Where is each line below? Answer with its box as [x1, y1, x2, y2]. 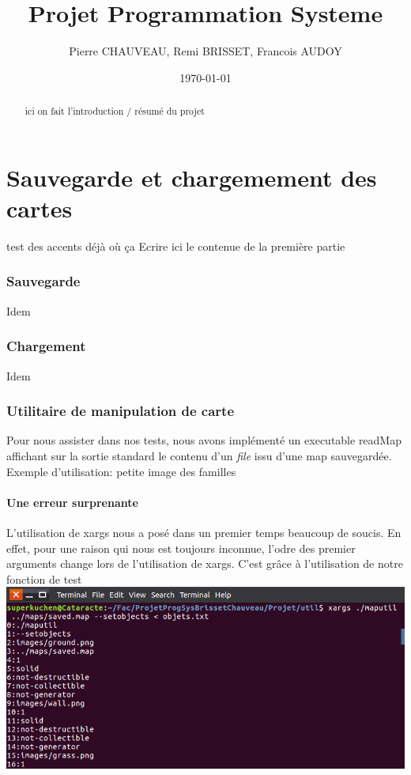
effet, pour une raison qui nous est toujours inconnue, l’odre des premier [6, 539, 356, 556]
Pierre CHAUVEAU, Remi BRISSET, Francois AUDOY [69, 43, 342, 59]
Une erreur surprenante [6, 493, 138, 510]
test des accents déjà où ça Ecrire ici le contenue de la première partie [6, 237, 345, 254]
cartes [6, 191, 73, 224]
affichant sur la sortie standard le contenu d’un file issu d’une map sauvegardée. [6, 447, 392, 463]
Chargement [6, 336, 86, 356]
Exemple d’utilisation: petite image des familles [6, 463, 236, 479]
